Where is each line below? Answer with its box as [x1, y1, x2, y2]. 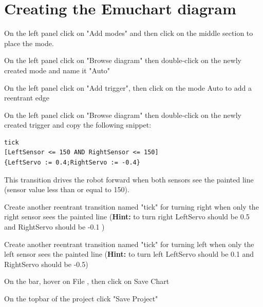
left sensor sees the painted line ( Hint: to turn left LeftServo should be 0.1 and [4, 249, 254, 259]
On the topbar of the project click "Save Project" [4, 293, 158, 303]
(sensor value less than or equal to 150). [4, 184, 129, 195]
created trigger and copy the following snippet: [4, 119, 152, 130]
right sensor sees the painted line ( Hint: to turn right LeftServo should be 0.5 [4, 211, 250, 222]
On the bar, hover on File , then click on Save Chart [4, 276, 170, 286]
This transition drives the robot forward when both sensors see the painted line [4, 174, 254, 185]
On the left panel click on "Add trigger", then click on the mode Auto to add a [4, 82, 252, 93]
